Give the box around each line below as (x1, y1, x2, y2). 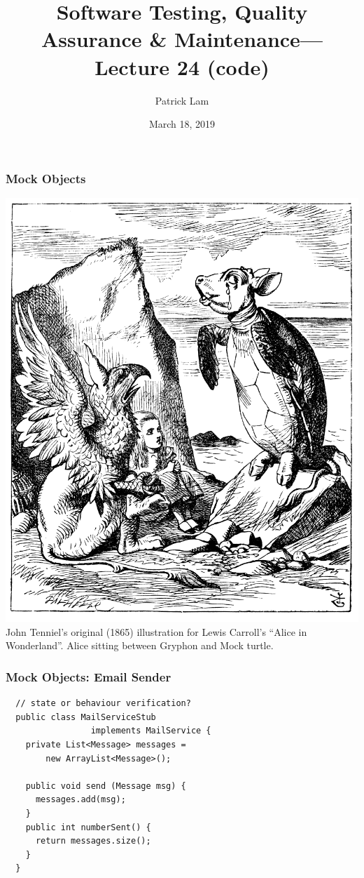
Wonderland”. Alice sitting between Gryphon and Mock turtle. (6, 638, 274, 653)
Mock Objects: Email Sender (6, 668, 171, 685)
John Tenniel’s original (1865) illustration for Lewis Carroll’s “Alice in (6, 624, 307, 639)
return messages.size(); (35, 836, 151, 846)
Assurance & (41, 25, 167, 53)
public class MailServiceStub (15, 712, 156, 722)
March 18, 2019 (148, 117, 216, 131)
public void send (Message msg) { (25, 780, 186, 791)
